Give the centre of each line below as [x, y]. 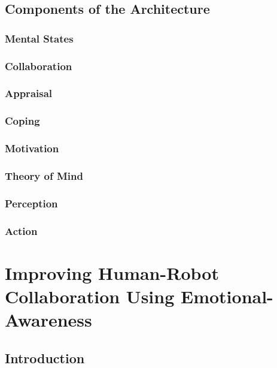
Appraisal [29, 93]
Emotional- [227, 296]
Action [21, 230]
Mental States [39, 38]
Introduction [45, 358]
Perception [31, 203]
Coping [22, 121]
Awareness [48, 320]
